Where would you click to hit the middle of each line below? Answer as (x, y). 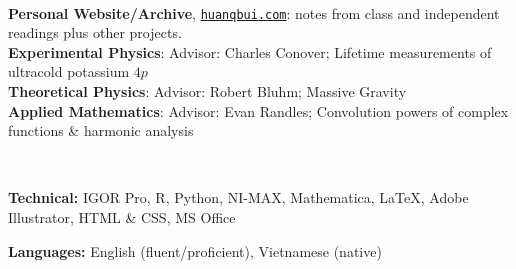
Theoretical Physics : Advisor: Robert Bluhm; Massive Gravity (207, 91)
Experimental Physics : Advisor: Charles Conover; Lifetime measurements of (250, 51)
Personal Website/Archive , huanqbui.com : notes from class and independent (254, 12)
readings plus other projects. (95, 32)
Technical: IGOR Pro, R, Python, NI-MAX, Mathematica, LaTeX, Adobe (238, 197)
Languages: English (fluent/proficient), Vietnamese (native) (195, 250)
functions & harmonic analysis (101, 130)
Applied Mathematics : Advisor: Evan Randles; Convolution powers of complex (258, 110)
